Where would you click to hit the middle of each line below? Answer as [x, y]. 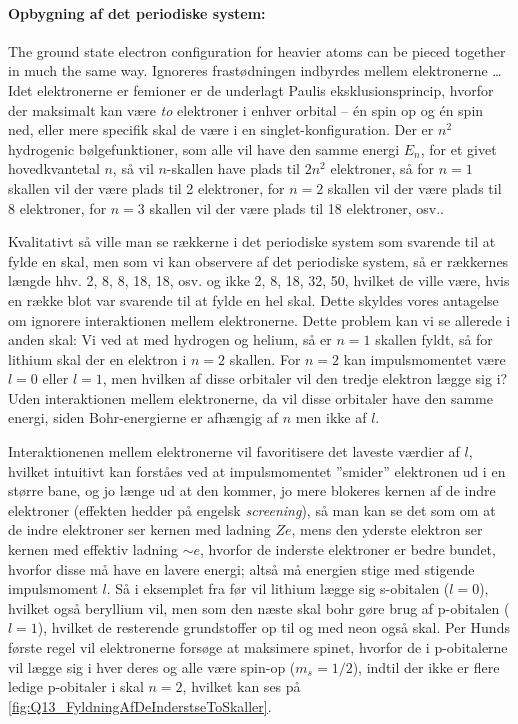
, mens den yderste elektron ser [387, 529]
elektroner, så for [382, 168]
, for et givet [458, 148]
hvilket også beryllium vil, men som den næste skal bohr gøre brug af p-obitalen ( [259, 607]
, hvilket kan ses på [241, 686]
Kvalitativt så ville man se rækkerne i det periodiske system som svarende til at [252, 241]
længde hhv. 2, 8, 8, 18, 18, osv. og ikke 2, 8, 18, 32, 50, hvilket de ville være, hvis [259, 280]
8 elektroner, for [57, 207]
